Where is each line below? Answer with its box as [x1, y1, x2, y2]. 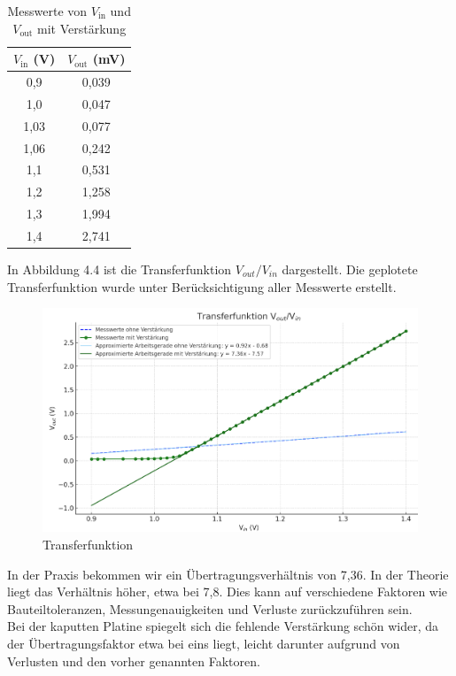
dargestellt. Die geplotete [282, 260, 418, 279]
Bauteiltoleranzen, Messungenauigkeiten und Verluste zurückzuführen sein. [7, 599, 413, 618]
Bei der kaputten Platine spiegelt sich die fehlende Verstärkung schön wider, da [7, 617, 438, 635]
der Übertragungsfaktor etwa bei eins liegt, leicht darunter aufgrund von [7, 634, 400, 653]
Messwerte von [7, 2, 88, 19]
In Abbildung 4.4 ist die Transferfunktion [7, 260, 232, 279]
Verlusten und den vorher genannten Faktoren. [7, 651, 260, 670]
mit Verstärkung [37, 19, 127, 37]
